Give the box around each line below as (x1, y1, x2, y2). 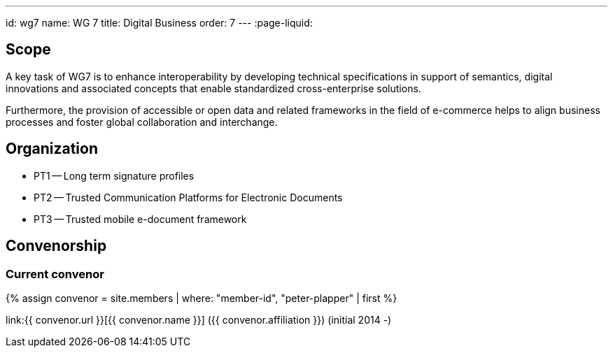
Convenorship (6, 237, 107, 255)
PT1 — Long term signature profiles (34, 169, 195, 182)
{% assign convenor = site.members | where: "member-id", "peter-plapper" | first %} (6, 291, 397, 304)
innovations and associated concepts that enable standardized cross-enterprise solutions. (6, 82, 421, 94)
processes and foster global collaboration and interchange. (6, 115, 278, 128)
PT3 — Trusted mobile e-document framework (34, 212, 247, 225)
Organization (6, 140, 98, 158)
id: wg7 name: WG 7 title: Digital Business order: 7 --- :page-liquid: (6, 17, 313, 29)
